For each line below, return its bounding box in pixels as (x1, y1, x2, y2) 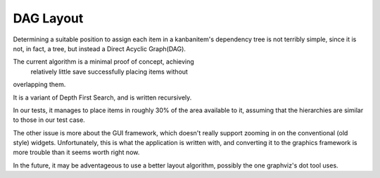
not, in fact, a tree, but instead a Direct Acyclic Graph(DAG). (13, 44, 186, 53)
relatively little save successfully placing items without (30, 67, 188, 76)
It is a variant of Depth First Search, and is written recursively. (13, 93, 192, 102)
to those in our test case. (13, 116, 86, 124)
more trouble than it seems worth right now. (13, 148, 140, 157)
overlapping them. (13, 81, 66, 89)
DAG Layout (13, 11, 84, 26)
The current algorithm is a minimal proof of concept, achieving (13, 57, 195, 66)
